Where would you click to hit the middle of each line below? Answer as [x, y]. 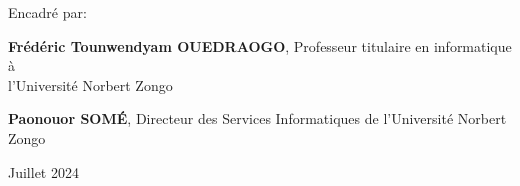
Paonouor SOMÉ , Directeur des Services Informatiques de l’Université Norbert [257, 118]
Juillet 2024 [43, 171]
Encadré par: [47, 12]
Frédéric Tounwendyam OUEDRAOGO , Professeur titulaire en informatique [260, 45]
